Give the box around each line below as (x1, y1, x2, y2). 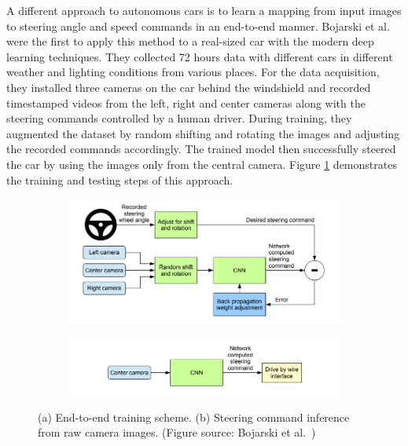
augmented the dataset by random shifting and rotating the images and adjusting (6, 125, 400, 141)
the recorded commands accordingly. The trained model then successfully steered (6, 141, 396, 157)
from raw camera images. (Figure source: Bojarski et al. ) (38, 424, 316, 441)
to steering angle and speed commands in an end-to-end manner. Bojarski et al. (6, 17, 390, 34)
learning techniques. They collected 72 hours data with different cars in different (6, 48, 393, 64)
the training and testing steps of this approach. (6, 171, 233, 188)
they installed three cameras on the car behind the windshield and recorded (6, 79, 371, 95)
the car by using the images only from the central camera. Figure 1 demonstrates (6, 155, 397, 172)
